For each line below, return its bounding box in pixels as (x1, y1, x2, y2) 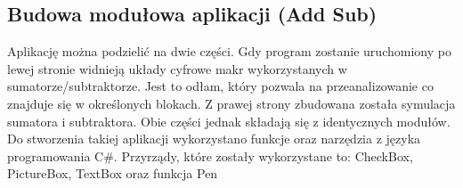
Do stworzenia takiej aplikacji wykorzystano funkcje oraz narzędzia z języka (7, 129, 421, 148)
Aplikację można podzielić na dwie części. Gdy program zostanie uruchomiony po (7, 42, 451, 61)
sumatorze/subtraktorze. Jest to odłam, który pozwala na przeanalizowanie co (7, 77, 434, 95)
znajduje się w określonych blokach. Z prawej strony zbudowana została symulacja (7, 94, 456, 112)
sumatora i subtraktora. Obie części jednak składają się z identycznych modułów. (7, 111, 451, 130)
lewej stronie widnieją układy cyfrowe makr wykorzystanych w (7, 59, 347, 78)
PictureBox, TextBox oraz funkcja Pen (7, 164, 218, 183)
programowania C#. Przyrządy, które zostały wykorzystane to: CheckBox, (7, 146, 413, 165)
